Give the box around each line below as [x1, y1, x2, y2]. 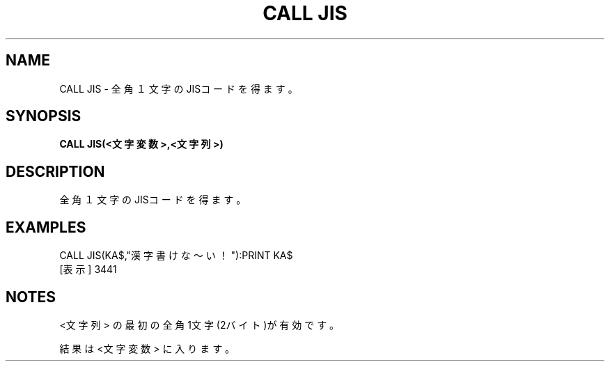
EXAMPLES [6, 218, 86, 236]
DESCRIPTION [6, 162, 105, 180]
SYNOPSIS [6, 107, 81, 125]
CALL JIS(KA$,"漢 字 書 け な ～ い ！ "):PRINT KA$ [59, 249, 293, 262]
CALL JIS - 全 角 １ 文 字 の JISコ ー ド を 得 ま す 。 [59, 82, 298, 95]
